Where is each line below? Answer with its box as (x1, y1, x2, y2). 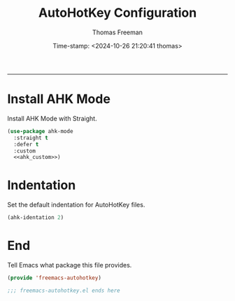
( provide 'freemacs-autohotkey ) (7, 274, 101, 281)
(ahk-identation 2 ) (7, 214, 64, 221)
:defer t (13, 141, 39, 148)
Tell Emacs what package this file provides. (7, 261, 132, 269)
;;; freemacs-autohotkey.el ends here (7, 287, 120, 294)
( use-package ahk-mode (7, 127, 73, 134)
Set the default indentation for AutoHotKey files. (7, 201, 145, 209)
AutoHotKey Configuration (38, 5, 197, 21)
